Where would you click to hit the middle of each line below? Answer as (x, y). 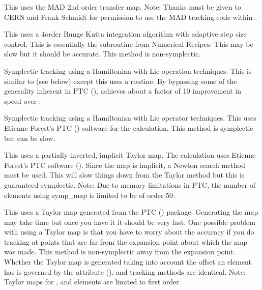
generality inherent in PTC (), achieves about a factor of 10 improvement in (123, 91)
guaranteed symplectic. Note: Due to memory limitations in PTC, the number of (130, 184)
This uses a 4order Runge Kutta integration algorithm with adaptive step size (125, 34)
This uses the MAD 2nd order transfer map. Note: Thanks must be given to (123, 7)
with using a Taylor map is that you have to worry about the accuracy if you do (129, 232)
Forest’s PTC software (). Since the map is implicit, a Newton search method (125, 165)
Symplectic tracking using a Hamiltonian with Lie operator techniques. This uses (130, 118)
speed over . (23, 100)
